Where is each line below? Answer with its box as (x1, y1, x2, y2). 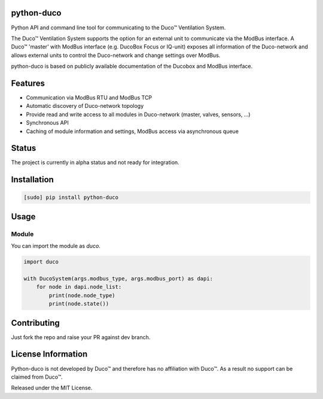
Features (11, 78, 45, 88)
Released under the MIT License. (11, 384, 93, 392)
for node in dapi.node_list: (36, 283, 122, 291)
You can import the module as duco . (11, 243, 101, 250)
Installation (11, 174, 54, 185)
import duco (23, 258, 59, 265)
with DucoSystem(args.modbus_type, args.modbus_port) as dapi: (23, 275, 214, 282)
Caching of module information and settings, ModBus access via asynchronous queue (26, 128, 239, 135)
